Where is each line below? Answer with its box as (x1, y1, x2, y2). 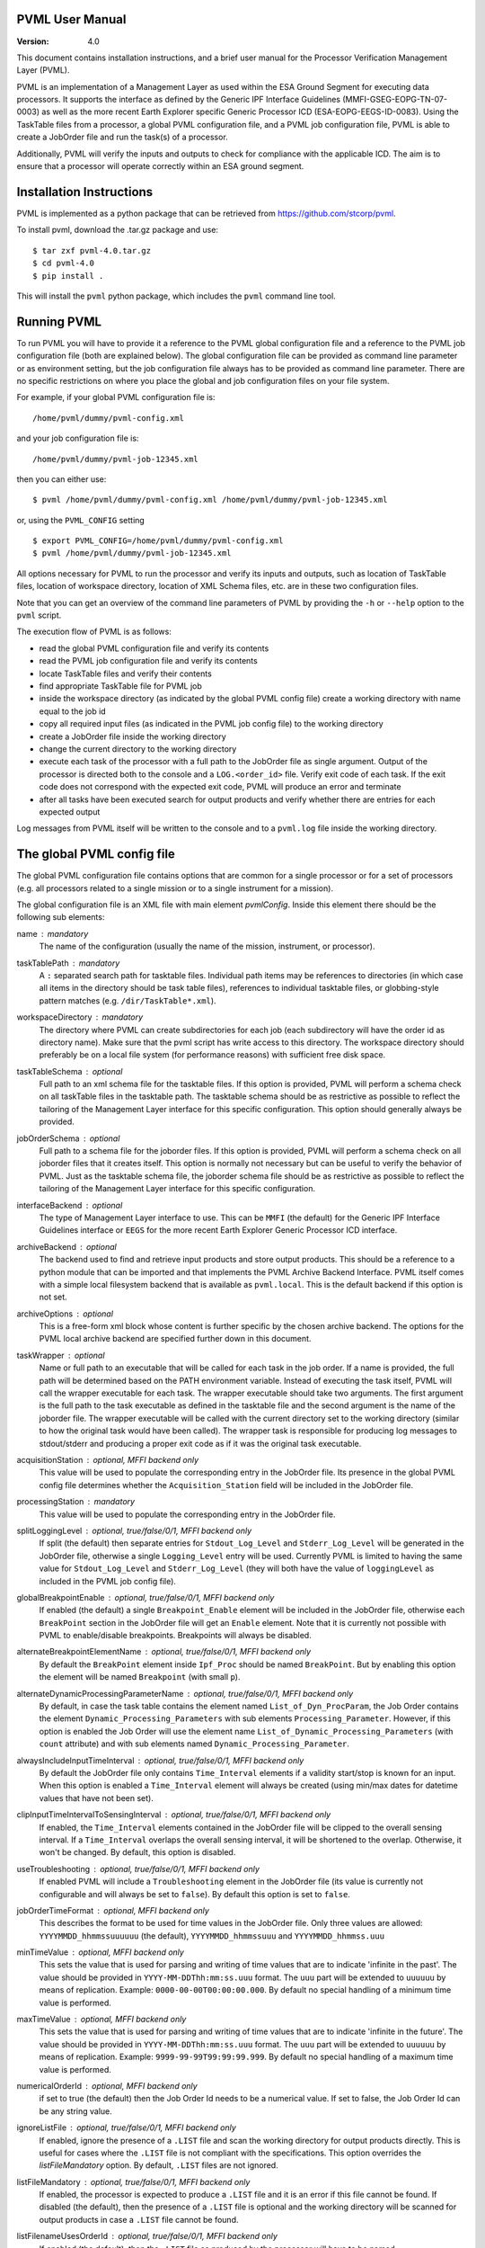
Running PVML (16, 314, 102, 329)
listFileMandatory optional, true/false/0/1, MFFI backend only (16, 2176, 251, 2187)
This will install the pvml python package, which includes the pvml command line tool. (16, 290, 336, 301)
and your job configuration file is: (16, 433, 139, 444)
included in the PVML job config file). (39, 1575, 177, 1586)
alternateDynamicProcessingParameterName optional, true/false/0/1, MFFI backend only (16, 1688, 354, 1699)
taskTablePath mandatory (16, 958, 120, 968)
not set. (39, 1291, 67, 1303)
